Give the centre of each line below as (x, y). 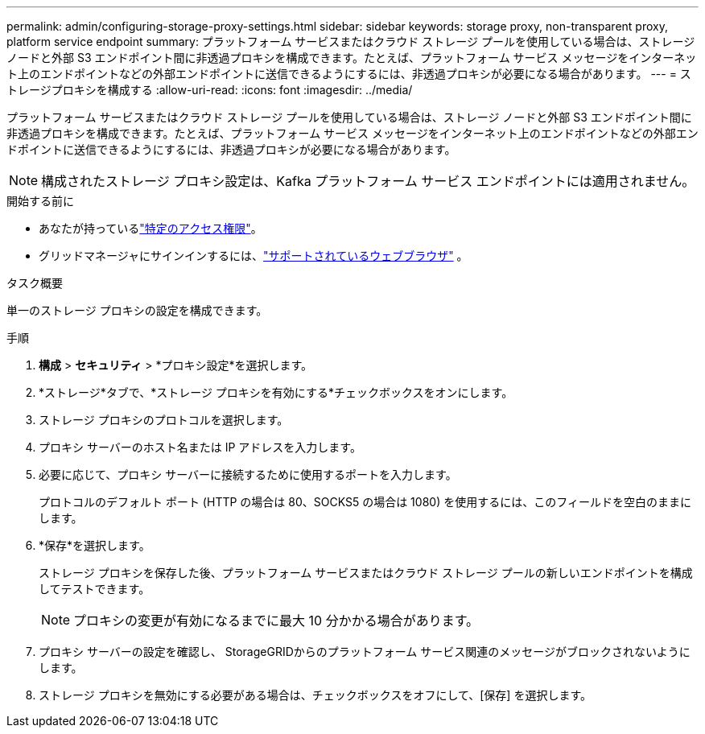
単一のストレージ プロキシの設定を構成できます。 (137, 310)
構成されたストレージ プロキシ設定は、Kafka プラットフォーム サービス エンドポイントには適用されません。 (368, 181)
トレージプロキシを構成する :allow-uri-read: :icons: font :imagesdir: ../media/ (210, 90)
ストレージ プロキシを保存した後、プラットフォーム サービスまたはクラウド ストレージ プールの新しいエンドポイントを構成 (366, 573)
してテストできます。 (95, 589)
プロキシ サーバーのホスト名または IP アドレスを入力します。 (200, 447)
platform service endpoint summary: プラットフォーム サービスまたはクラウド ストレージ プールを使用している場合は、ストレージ (351, 41)
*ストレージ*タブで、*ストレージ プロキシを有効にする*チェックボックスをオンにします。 (276, 392)
